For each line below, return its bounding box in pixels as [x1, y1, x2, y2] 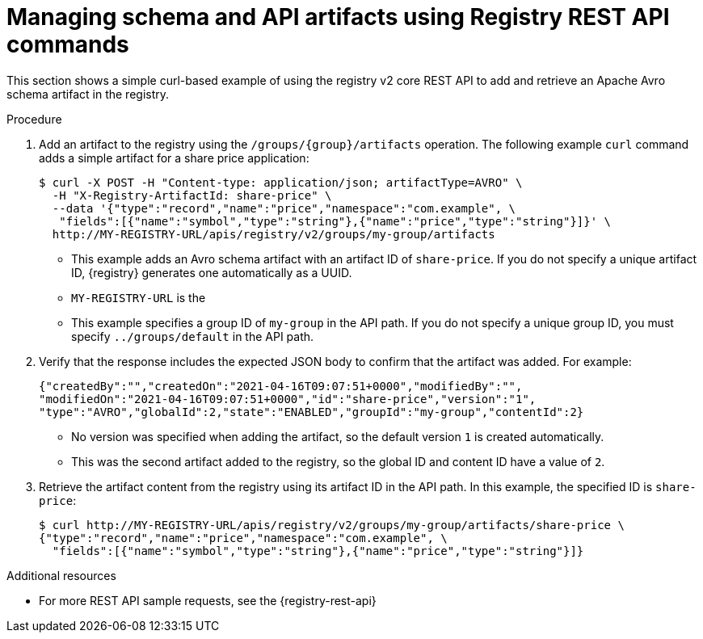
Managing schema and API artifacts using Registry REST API [6, 3, 670, 31]
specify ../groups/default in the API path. [71, 329, 314, 343]
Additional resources [6, 568, 116, 582]
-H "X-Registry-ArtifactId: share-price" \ [52, 188, 332, 202]
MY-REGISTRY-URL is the [71, 290, 206, 305]
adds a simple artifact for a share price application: [39, 150, 309, 165]
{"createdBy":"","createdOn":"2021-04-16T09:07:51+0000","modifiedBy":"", [39, 379, 523, 393]
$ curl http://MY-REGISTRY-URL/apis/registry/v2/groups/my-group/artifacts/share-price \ [39, 518, 625, 532]
